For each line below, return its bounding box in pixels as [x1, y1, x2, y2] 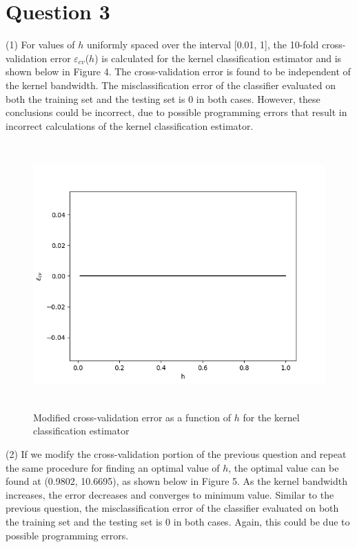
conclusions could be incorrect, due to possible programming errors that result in [6, 105, 347, 119]
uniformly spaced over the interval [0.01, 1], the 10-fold [87, 37, 319, 52]
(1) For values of [6, 37, 75, 52]
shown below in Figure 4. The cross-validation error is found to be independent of [6, 64, 351, 79]
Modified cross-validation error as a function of [33, 410, 232, 424]
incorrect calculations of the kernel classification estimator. [6, 118, 254, 133]
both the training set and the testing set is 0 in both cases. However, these [6, 91, 320, 106]
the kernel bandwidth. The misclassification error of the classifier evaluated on [6, 77, 336, 92]
